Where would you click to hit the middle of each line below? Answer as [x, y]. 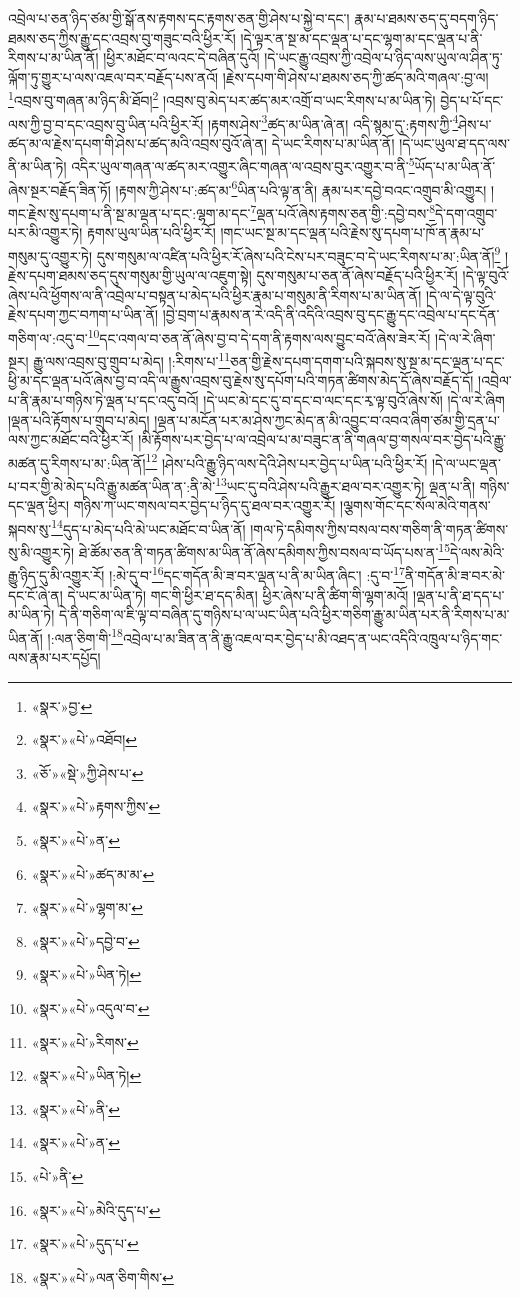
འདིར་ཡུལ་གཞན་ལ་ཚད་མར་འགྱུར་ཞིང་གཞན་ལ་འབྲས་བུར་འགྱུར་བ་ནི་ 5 [243, 165]
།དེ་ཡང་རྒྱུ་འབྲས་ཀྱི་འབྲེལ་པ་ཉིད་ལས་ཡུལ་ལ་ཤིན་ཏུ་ [383, 57]
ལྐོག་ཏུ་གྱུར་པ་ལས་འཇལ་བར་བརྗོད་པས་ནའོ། [113, 76]
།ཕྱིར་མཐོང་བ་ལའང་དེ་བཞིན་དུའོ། [181, 57]
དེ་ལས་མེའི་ [477, 551]
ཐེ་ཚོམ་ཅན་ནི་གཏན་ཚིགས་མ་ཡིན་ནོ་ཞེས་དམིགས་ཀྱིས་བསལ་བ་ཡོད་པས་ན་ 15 [264, 550]
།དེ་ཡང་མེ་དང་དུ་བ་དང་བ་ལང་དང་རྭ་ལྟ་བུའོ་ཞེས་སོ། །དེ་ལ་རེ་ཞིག [354, 399]
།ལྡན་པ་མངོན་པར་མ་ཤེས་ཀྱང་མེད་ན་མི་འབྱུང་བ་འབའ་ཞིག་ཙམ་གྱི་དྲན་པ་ [327, 419]
